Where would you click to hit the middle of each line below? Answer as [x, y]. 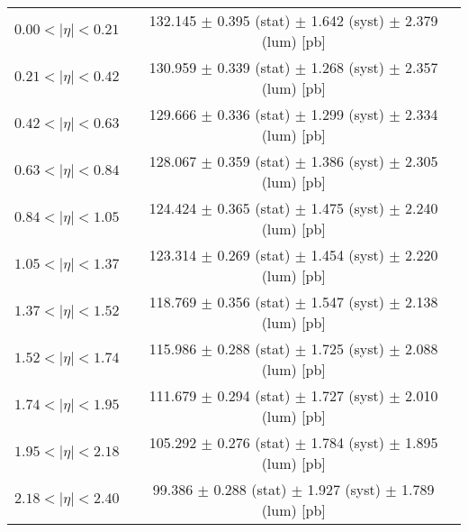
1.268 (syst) [347, 67]
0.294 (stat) [254, 395]
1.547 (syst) [347, 302]
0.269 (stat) [254, 255]
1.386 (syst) [347, 161]
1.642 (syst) [347, 20]
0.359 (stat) [254, 161]
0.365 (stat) [254, 208]
